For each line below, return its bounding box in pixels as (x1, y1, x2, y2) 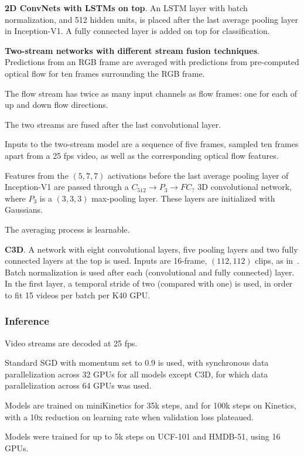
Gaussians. (5, 203, 43, 216)
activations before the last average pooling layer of (108, 169, 289, 181)
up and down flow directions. (5, 98, 108, 111)
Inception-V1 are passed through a (5, 181, 129, 193)
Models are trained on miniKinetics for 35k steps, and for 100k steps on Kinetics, (5, 399, 296, 411)
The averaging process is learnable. (5, 223, 130, 235)
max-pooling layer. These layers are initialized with (91, 192, 275, 204)
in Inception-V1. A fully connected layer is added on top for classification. (5, 25, 270, 37)
